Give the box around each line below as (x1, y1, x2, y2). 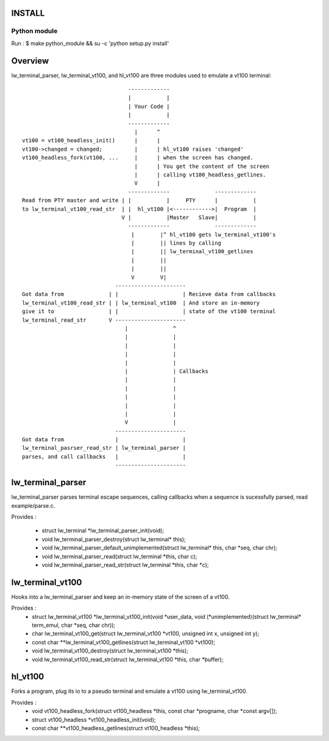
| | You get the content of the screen (134, 162, 270, 170)
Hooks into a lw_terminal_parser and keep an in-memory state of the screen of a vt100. (11, 593, 230, 601)
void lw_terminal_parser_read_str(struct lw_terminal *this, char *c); (41, 561, 209, 568)
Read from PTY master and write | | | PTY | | (22, 197, 257, 204)
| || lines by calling (131, 240, 222, 247)
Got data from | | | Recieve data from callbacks (22, 291, 276, 298)
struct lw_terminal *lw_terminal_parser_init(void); (41, 527, 164, 534)
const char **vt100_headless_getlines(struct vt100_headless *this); (32, 725, 200, 732)
